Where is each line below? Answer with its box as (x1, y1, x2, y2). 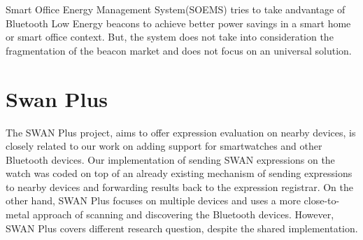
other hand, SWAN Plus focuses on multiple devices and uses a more (6, 193, 301, 208)
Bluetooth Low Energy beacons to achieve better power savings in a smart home (6, 15, 351, 30)
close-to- (304, 193, 340, 208)
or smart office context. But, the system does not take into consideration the (6, 29, 334, 44)
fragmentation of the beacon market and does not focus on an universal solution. (6, 43, 352, 57)
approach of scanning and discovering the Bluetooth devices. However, (32, 207, 334, 222)
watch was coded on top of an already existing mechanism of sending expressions (6, 166, 353, 181)
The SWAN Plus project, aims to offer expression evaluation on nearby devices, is (6, 125, 356, 139)
